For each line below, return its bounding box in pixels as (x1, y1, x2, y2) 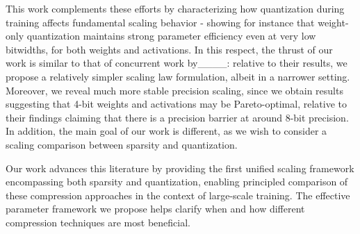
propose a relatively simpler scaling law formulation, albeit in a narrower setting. (6, 69, 350, 83)
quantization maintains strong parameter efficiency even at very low (26, 28, 316, 43)
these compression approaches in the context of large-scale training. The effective (6, 187, 350, 202)
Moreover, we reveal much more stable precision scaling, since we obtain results (6, 83, 343, 97)
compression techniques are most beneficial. (6, 215, 190, 229)
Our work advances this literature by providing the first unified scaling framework (6, 160, 354, 175)
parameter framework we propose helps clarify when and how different (6, 201, 305, 216)
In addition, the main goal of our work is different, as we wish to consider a (6, 124, 327, 138)
